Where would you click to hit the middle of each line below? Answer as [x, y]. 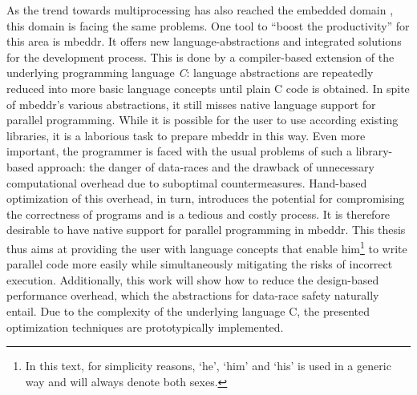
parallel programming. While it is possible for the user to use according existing [202, 120]
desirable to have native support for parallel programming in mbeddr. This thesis [206, 230]
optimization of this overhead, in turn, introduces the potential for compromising [206, 198]
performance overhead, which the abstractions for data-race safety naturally [193, 295]
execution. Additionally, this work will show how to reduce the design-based [193, 279]
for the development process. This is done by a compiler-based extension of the [200, 56]
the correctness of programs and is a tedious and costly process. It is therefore [198, 214]
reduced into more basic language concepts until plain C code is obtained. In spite [208, 88]
